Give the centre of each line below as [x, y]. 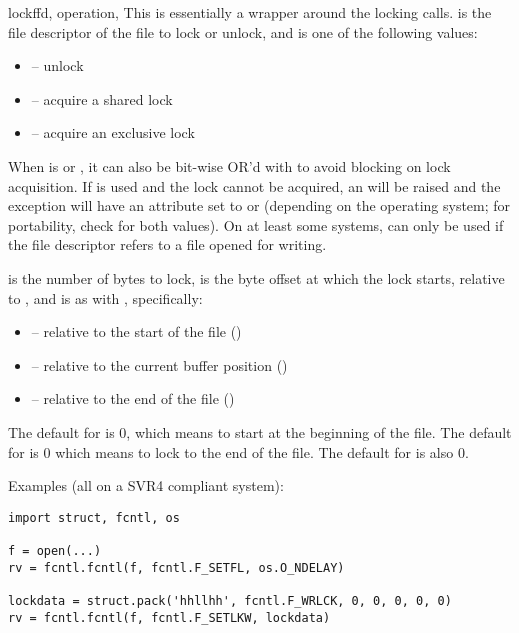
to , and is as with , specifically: [105, 297]
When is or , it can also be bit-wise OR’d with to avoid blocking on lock [229, 165]
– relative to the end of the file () [133, 398]
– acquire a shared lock [102, 98]
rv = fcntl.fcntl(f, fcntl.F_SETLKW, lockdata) [169, 617]
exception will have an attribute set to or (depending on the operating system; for [259, 205]
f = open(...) [55, 551]
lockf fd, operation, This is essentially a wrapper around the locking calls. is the [250, 12]
